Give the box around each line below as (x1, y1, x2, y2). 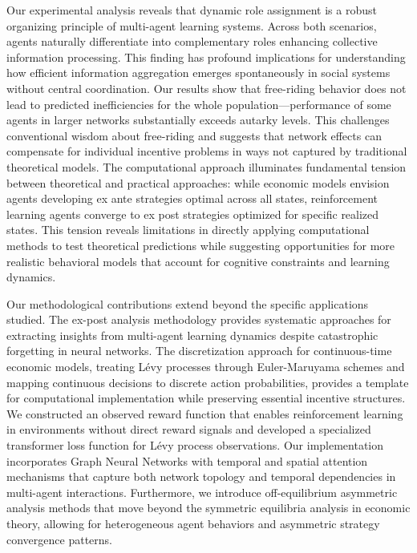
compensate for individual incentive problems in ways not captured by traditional (6, 143, 407, 159)
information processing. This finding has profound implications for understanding (6, 48, 406, 65)
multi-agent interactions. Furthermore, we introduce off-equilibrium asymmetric (6, 483, 398, 500)
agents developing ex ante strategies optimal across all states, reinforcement (6, 190, 379, 207)
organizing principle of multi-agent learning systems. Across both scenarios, (6, 17, 377, 34)
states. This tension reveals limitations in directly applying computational (6, 221, 370, 238)
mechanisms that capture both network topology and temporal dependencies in (6, 468, 396, 485)
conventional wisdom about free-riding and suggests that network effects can (6, 127, 382, 143)
